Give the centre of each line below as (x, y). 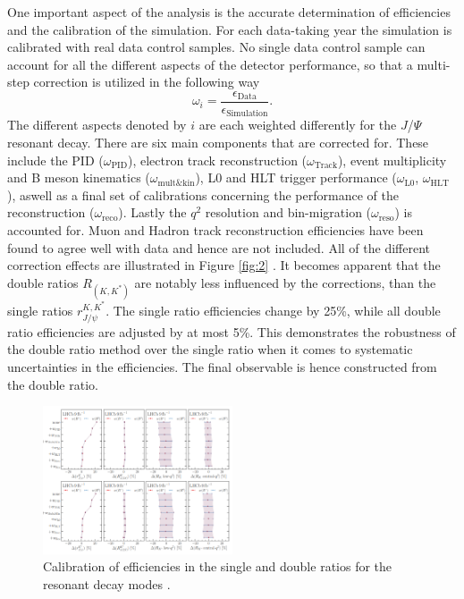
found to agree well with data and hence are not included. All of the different (219, 247)
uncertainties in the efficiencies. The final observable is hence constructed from (222, 367)
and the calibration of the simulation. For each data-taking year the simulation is (230, 29)
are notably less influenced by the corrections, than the (285, 282)
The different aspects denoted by (97, 125)
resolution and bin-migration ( (288, 212)
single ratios (40, 311)
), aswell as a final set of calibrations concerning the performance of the (203, 194)
